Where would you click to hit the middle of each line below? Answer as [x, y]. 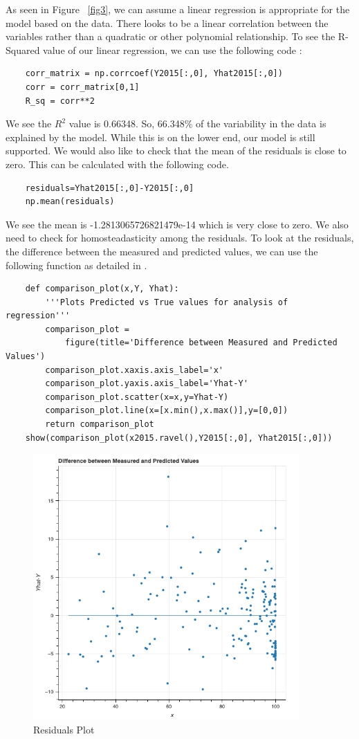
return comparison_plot [100, 425]
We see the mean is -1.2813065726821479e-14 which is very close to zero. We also [177, 224]
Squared [23, 49]
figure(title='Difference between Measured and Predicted [201, 343]
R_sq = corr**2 [60, 101]
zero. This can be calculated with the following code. [117, 164]
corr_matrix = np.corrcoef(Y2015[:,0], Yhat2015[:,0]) [154, 74]
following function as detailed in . [76, 265]
